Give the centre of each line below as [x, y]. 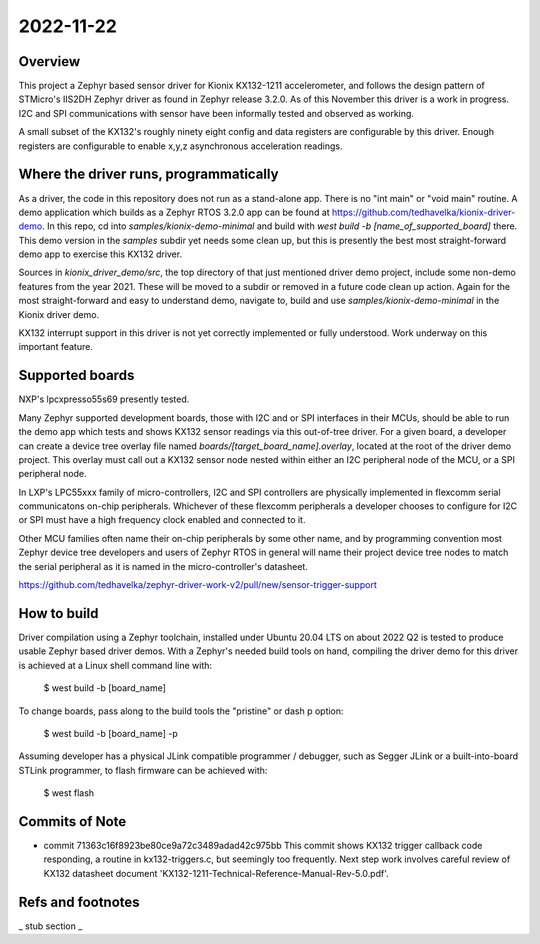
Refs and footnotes [79, 901]
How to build [58, 613]
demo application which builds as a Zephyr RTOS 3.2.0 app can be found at [174, 212]
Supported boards [76, 375]
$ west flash [69, 793]
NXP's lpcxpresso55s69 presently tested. [104, 399]
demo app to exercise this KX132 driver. [100, 254]
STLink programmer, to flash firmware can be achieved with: [143, 770]
